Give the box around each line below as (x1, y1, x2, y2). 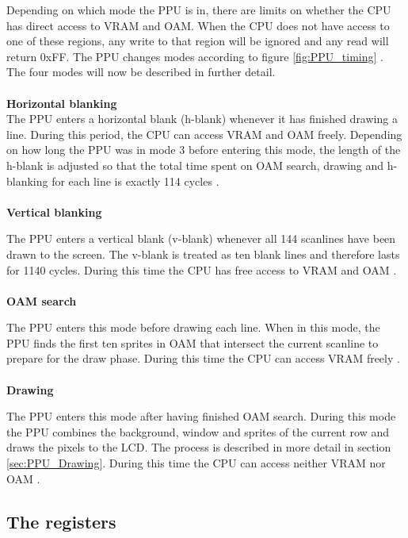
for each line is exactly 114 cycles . (51, 172, 219, 189)
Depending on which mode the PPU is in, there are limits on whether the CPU (6, 2, 391, 17)
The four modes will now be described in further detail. (6, 63, 276, 80)
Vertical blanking (6, 203, 102, 220)
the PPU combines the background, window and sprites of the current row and (6, 423, 390, 440)
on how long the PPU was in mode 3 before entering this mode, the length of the (6, 141, 401, 158)
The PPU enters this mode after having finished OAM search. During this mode (6, 408, 396, 425)
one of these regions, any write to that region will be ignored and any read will (6, 33, 389, 49)
